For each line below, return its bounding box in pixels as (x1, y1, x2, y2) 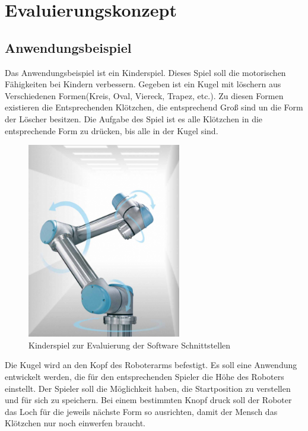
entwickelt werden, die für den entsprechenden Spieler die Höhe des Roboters (5, 370, 284, 382)
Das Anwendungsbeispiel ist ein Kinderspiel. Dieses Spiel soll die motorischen (5, 66, 286, 78)
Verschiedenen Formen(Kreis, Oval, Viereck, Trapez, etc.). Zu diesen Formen (5, 89, 284, 102)
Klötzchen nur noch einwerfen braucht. (5, 417, 145, 429)
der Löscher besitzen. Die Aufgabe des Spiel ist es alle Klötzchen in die (5, 112, 263, 125)
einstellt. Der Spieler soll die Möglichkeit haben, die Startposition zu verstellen (5, 382, 291, 394)
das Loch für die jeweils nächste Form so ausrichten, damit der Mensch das (5, 405, 278, 417)
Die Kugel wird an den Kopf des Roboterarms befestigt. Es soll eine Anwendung (5, 359, 297, 371)
